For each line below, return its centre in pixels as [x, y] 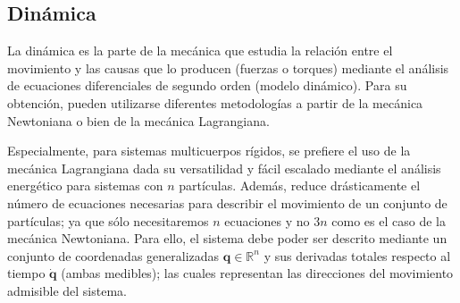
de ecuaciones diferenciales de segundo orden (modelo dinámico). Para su [207, 85]
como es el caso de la [389, 220]
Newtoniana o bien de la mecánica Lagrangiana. [138, 120]
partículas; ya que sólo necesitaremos [108, 220]
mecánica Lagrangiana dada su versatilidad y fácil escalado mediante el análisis [224, 168]
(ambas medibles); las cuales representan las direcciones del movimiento [257, 273]
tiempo [26, 273]
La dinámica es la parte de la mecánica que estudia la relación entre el [200, 50]
